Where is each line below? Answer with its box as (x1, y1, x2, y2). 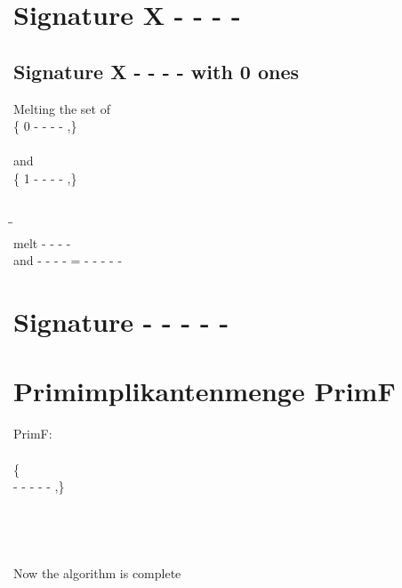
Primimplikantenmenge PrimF (13, 373, 396, 409)
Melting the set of (13, 99, 110, 117)
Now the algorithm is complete (13, 564, 181, 583)
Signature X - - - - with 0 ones (13, 57, 300, 85)
